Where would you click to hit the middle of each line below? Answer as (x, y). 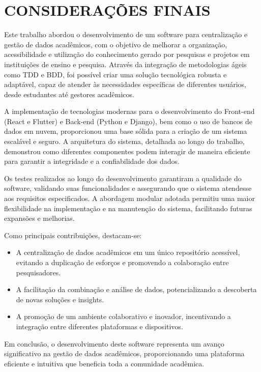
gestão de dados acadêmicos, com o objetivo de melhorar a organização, (116, 44)
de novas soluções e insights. (60, 299)
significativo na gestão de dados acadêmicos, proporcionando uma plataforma (124, 353)
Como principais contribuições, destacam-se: (73, 235)
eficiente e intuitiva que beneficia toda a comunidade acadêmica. (104, 363)
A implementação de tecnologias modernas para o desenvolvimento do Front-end (129, 111)
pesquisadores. (38, 272)
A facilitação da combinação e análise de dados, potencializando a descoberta (136, 289)
